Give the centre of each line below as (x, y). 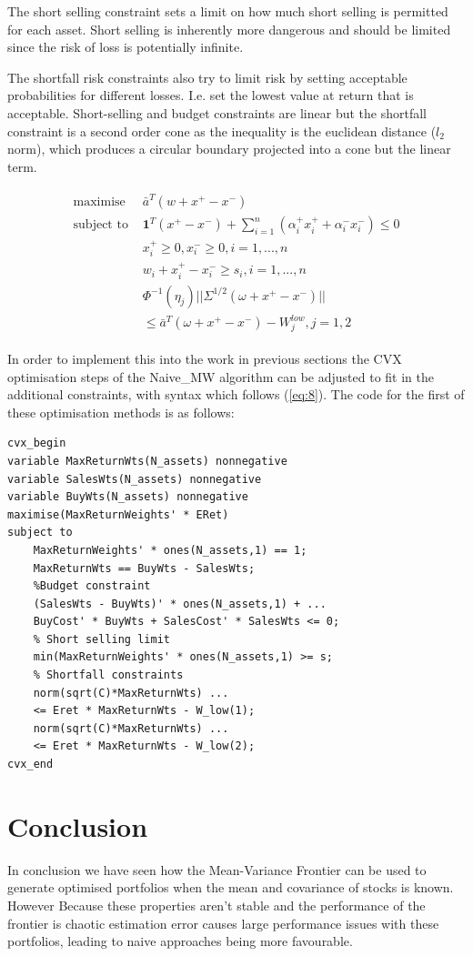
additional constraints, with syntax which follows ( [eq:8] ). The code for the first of (236, 394)
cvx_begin (37, 443)
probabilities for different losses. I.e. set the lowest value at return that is (211, 95)
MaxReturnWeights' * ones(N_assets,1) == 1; (170, 550)
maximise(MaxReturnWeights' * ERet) (118, 514)
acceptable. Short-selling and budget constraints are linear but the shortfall (217, 112)
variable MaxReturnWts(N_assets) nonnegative (147, 461)
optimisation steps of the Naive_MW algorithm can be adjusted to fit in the (221, 376)
